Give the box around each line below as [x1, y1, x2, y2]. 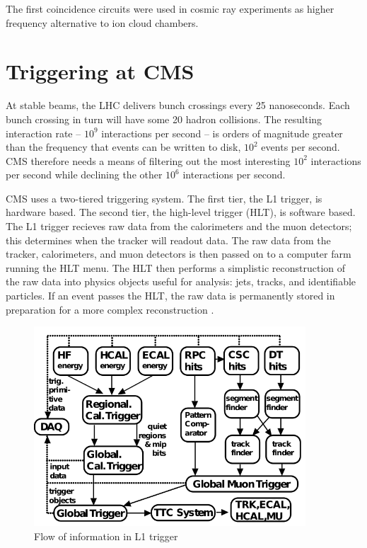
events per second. [261, 139, 340, 154]
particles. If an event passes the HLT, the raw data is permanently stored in [6, 288, 335, 303]
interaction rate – [6, 125, 81, 140]
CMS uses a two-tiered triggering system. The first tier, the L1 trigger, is [6, 190, 322, 205]
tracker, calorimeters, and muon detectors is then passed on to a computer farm [6, 246, 351, 261]
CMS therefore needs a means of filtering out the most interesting [6, 153, 291, 168]
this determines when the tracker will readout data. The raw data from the [6, 232, 331, 247]
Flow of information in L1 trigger [34, 528, 178, 543]
